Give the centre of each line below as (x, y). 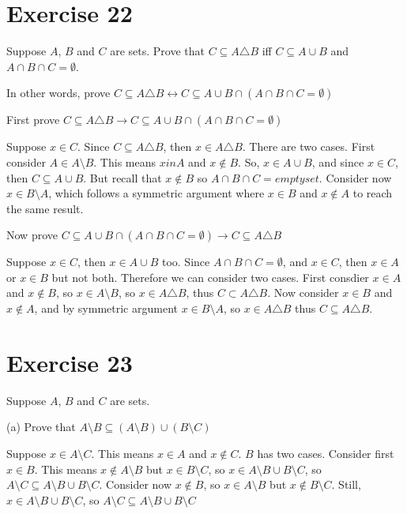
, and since (338, 161)
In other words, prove (58, 93)
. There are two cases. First (309, 146)
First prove (33, 120)
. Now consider (303, 293)
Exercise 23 (70, 362)
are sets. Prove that (158, 51)
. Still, (346, 484)
